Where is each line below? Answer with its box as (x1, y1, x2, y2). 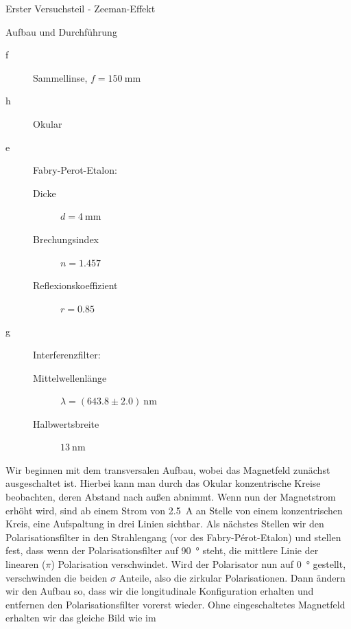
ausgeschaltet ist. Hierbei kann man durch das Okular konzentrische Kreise (5, 476, 321, 490)
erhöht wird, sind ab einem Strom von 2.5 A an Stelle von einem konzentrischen (5, 503, 343, 517)
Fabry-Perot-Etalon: (33, 163, 117, 177)
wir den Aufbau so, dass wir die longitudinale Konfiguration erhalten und (5, 584, 314, 598)
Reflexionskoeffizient (33, 278, 118, 293)
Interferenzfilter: (33, 347, 101, 361)
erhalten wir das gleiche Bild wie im (5, 610, 156, 625)
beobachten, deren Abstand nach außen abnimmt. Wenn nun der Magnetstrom (5, 490, 336, 504)
